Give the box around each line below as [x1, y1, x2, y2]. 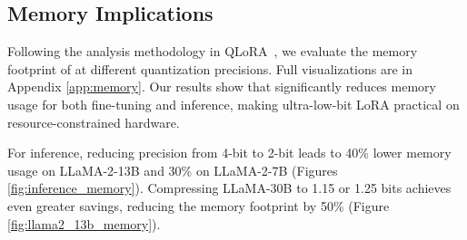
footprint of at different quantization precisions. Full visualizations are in [7, 59, 412, 78]
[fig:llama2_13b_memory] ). [7, 214, 161, 233]
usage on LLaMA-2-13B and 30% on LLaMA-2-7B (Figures [7, 160, 338, 179]
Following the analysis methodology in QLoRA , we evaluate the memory [7, 42, 418, 61]
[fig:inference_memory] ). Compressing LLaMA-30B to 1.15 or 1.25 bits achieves [7, 178, 452, 197]
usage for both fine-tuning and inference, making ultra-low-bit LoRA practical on [7, 94, 460, 113]
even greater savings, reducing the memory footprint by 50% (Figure [7, 196, 390, 215]
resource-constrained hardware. [7, 112, 180, 131]
